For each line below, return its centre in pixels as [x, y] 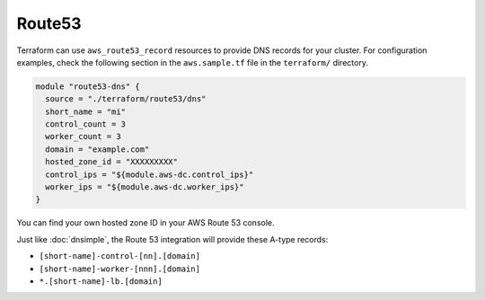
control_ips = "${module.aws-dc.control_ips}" [150, 174]
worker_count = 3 [83, 137]
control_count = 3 [85, 124]
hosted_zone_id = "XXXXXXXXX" [112, 162]
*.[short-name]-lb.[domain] [101, 281]
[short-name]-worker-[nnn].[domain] [120, 269]
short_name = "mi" [85, 111]
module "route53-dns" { [88, 86]
